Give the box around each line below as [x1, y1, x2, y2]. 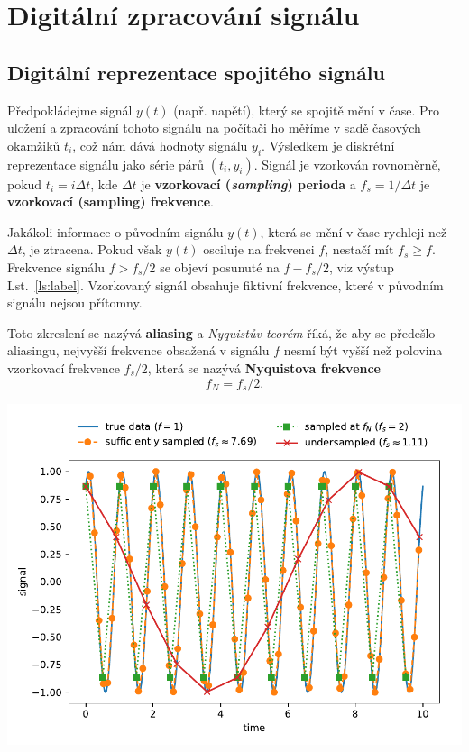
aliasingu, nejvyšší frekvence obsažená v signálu [7, 341, 270, 360]
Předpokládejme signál [7, 100, 133, 119]
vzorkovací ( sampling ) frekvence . [7, 192, 214, 211]
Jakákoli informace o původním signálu [7, 222, 224, 241]
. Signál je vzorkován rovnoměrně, [253, 154, 441, 173]
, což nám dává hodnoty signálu [72, 135, 248, 154]
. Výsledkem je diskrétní [262, 135, 395, 154]
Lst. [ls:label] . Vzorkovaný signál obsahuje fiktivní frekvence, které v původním [7, 275, 444, 294]
